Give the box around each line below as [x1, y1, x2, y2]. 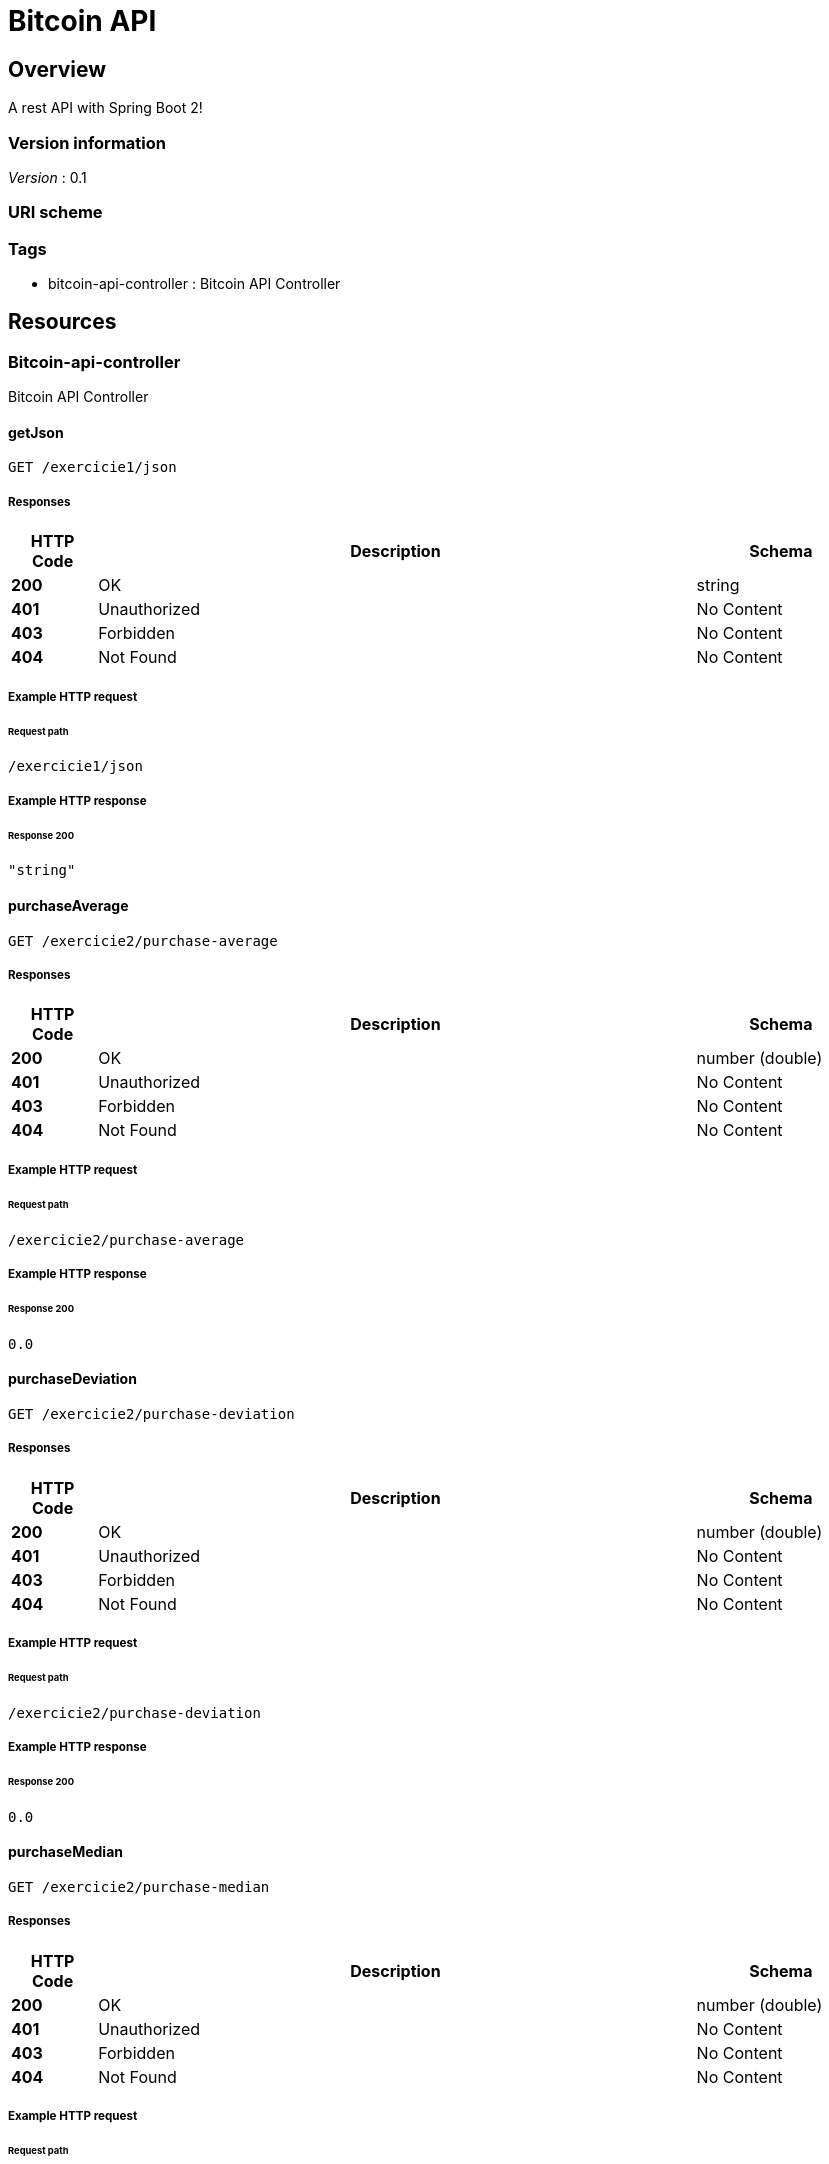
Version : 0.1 [8, 168, 87, 186]
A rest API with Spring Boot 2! [8, 99, 203, 117]
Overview [8, 56, 107, 82]
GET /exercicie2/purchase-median [8, 1878, 270, 1895]
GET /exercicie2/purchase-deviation [8, 1405, 295, 1422]
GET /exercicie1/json [8, 459, 177, 476]
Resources [8, 309, 117, 335]
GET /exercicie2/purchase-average [8, 932, 278, 949]
